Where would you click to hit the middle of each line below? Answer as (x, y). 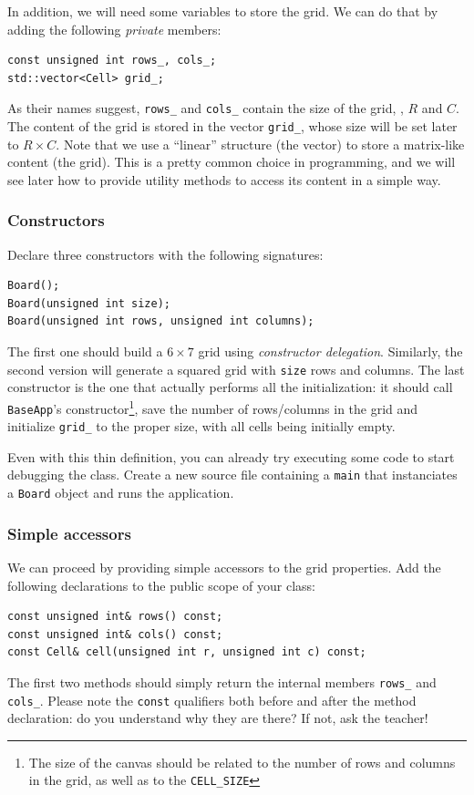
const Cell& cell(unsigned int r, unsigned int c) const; (187, 652)
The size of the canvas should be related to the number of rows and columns (242, 762)
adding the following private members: (114, 29)
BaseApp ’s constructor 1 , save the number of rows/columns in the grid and (213, 407)
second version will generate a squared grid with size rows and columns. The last (236, 369)
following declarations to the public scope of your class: (161, 585)
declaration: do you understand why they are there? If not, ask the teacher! (218, 718)
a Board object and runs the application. (121, 493)
